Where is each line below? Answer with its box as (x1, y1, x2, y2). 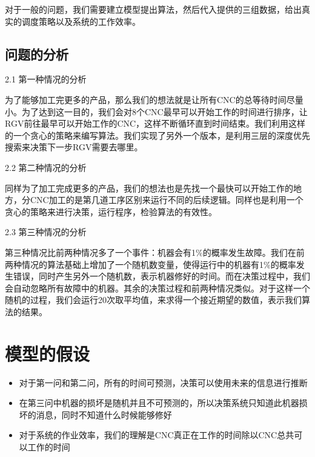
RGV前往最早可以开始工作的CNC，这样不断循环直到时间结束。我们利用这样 (5, 117, 306, 130)
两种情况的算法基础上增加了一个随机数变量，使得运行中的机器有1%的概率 (5, 258, 296, 270)
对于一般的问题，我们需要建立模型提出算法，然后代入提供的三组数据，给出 (5, 3, 302, 15)
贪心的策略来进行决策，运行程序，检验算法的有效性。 (5, 205, 217, 218)
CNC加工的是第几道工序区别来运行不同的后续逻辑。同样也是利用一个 (30, 193, 303, 206)
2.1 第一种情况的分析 (5, 73, 87, 85)
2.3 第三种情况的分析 (5, 225, 87, 238)
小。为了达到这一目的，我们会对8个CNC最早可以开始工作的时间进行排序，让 (5, 105, 308, 118)
